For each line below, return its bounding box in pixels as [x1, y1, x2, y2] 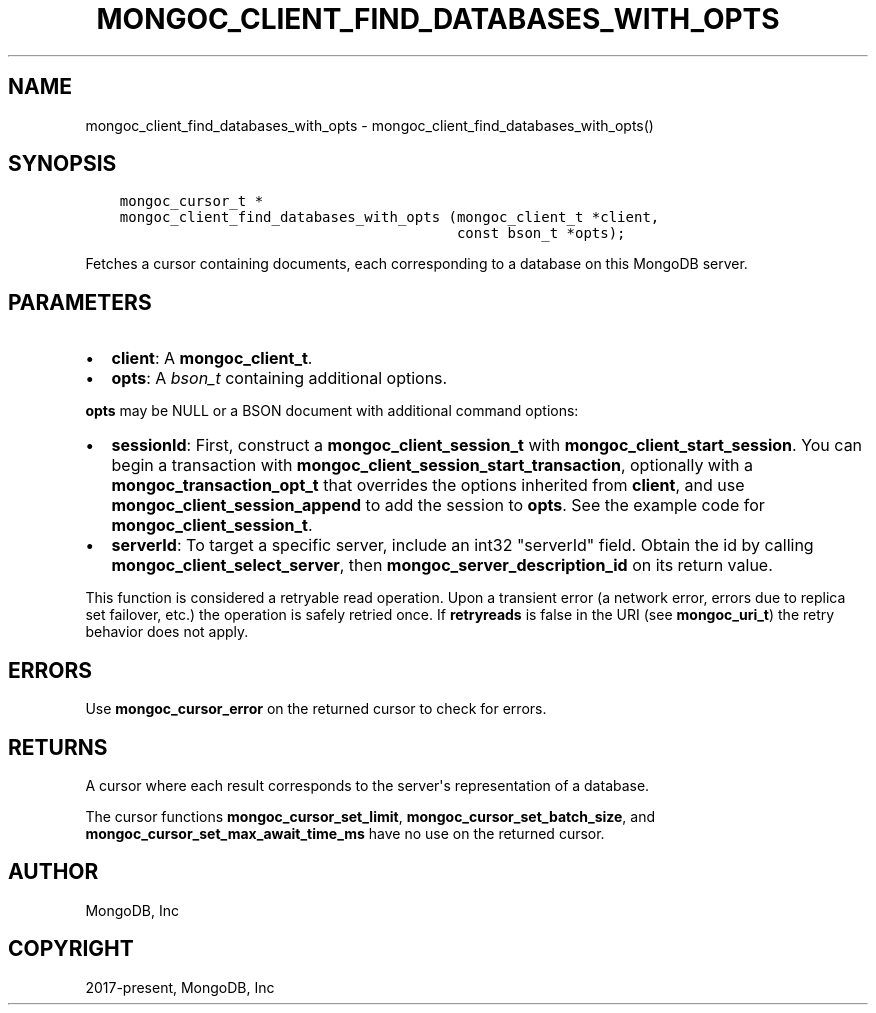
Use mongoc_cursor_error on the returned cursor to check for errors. [85, 700, 547, 718]
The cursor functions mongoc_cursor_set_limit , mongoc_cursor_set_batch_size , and [85, 807, 656, 825]
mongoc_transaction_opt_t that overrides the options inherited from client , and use [111, 475, 745, 496]
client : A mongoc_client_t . [111, 348, 313, 369]
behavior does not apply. [85, 623, 249, 641]
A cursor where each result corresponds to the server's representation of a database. [85, 776, 650, 794]
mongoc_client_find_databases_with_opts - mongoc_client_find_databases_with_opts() [85, 116, 654, 134]
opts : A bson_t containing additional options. [111, 368, 448, 389]
